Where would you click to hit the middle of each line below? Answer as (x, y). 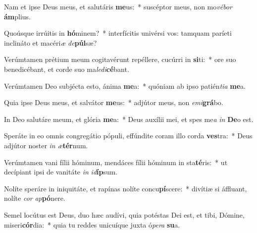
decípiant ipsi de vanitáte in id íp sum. (61, 172)
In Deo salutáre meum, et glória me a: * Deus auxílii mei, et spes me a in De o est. (129, 119)
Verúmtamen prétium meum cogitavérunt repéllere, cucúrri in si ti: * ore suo (120, 59)
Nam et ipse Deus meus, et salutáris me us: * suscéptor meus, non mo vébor (118, 6)
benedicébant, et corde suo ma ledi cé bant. (67, 69)
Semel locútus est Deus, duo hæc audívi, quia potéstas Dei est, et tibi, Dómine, (124, 214)
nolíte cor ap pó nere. (35, 198)
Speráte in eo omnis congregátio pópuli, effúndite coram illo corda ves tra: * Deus (128, 136)
